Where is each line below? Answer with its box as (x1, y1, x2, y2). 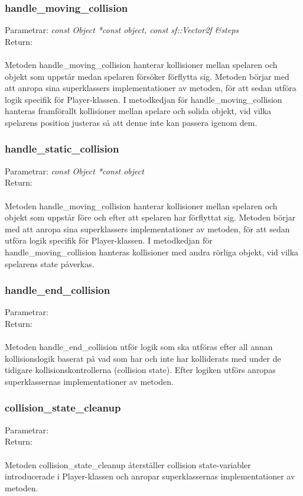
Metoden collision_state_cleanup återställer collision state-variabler (5, 458, 251, 471)
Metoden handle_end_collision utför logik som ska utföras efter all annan (5, 341, 273, 353)
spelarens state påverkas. (5, 257, 95, 270)
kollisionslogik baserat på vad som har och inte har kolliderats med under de (5, 352, 281, 364)
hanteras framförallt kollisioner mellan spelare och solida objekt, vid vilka (5, 105, 271, 117)
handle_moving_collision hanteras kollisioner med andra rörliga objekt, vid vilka (5, 245, 299, 258)
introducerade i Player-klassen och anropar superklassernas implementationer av (5, 470, 295, 482)
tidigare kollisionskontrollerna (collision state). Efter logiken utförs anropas (5, 364, 276, 376)
